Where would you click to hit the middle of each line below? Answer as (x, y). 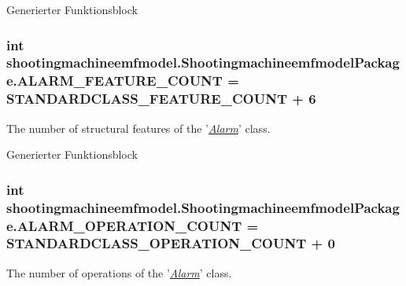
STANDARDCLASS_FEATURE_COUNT (147, 99)
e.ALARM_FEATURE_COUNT (114, 81)
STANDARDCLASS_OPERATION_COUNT (157, 243)
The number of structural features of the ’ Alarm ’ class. (138, 128)
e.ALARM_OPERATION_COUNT (124, 225)
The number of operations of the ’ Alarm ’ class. (119, 272)
